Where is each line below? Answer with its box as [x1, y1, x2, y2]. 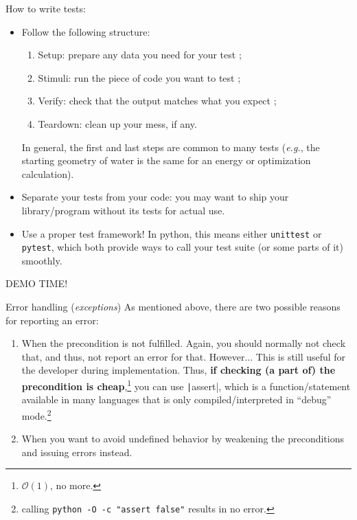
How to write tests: [5, 1, 86, 15]
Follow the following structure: [21, 24, 150, 38]
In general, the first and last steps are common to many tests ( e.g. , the [21, 139, 320, 154]
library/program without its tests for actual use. [21, 203, 225, 217]
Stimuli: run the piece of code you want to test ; [38, 70, 241, 84]
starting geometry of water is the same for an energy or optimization [21, 153, 311, 168]
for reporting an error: [5, 313, 99, 327]
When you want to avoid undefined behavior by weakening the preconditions [21, 431, 344, 446]
